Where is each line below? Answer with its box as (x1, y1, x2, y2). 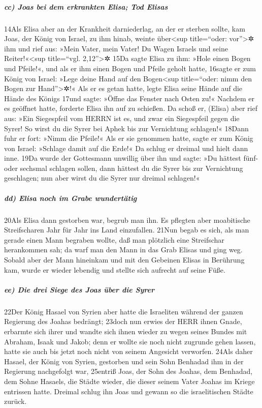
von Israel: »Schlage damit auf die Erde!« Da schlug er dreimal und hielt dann (4, 142, 248, 153)
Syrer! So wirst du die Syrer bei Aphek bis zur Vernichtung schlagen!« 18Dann (4, 123, 249, 133)
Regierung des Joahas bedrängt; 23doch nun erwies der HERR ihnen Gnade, (4, 316, 242, 327)
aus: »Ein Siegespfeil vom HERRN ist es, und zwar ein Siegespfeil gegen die (4, 112, 240, 123)
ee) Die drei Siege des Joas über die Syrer (4, 284, 155, 295)
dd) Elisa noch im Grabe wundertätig (4, 192, 137, 203)
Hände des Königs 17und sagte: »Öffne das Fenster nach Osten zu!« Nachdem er (4, 93, 255, 103)
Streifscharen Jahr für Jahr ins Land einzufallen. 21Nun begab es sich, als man (4, 224, 249, 235)
